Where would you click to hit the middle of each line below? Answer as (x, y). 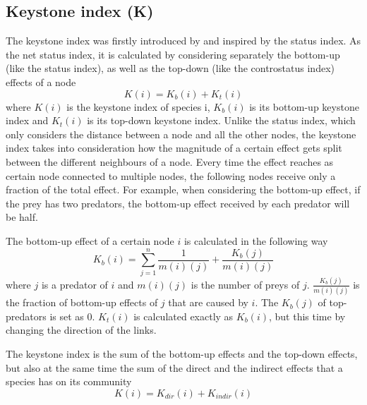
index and (27, 120)
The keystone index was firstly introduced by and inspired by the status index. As (183, 41)
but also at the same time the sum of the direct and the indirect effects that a (174, 367)
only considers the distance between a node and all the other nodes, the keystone (181, 134)
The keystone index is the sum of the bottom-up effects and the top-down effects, (182, 354)
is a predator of (74, 284)
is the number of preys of (245, 284)
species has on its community (69, 381)
